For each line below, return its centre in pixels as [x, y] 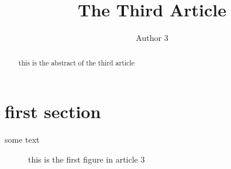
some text [22, 139]
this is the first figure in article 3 [87, 159]
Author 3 [152, 38]
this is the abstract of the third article [76, 62]
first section [53, 111]
